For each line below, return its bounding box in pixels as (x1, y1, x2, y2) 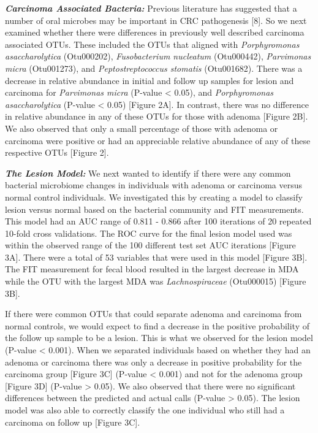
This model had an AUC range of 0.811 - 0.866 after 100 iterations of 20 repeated (5, 215, 312, 228)
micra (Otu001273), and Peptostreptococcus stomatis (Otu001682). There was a (5, 61, 303, 74)
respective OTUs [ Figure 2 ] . (5, 146, 109, 159)
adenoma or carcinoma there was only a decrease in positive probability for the (5, 355, 302, 368)
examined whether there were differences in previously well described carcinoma (5, 26, 305, 39)
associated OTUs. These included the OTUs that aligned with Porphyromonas (5, 37, 300, 50)
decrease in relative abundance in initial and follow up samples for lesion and (5, 74, 294, 86)
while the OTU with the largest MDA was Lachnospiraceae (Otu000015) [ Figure (5, 275, 306, 288)
